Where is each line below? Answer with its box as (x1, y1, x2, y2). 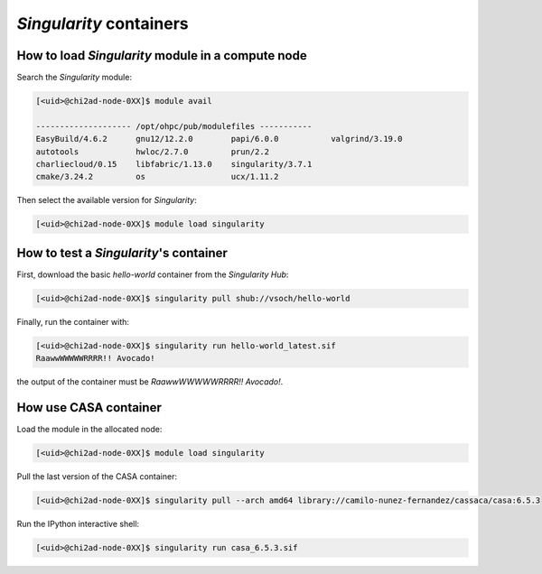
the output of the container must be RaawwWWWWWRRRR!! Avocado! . (16, 376, 284, 387)
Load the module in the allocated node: (16, 424, 163, 435)
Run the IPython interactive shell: (16, 519, 140, 530)
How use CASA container (16, 400, 162, 415)
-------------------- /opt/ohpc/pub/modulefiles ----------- (35, 121, 313, 131)
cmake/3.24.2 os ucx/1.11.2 (35, 171, 279, 182)
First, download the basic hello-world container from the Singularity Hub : (16, 269, 289, 280)
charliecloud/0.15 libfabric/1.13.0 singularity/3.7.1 (35, 159, 313, 169)
